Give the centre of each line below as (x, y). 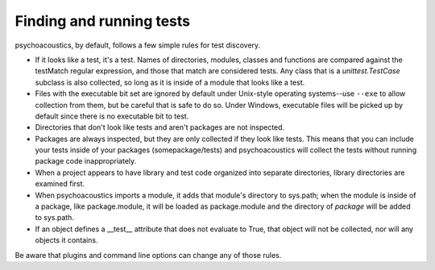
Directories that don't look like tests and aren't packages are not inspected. (160, 127)
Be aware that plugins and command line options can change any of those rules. (148, 255)
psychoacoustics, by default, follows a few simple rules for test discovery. (138, 45)
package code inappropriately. (86, 161)
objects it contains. (66, 240)
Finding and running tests (103, 21)
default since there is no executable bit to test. (112, 116)
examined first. (60, 184)
